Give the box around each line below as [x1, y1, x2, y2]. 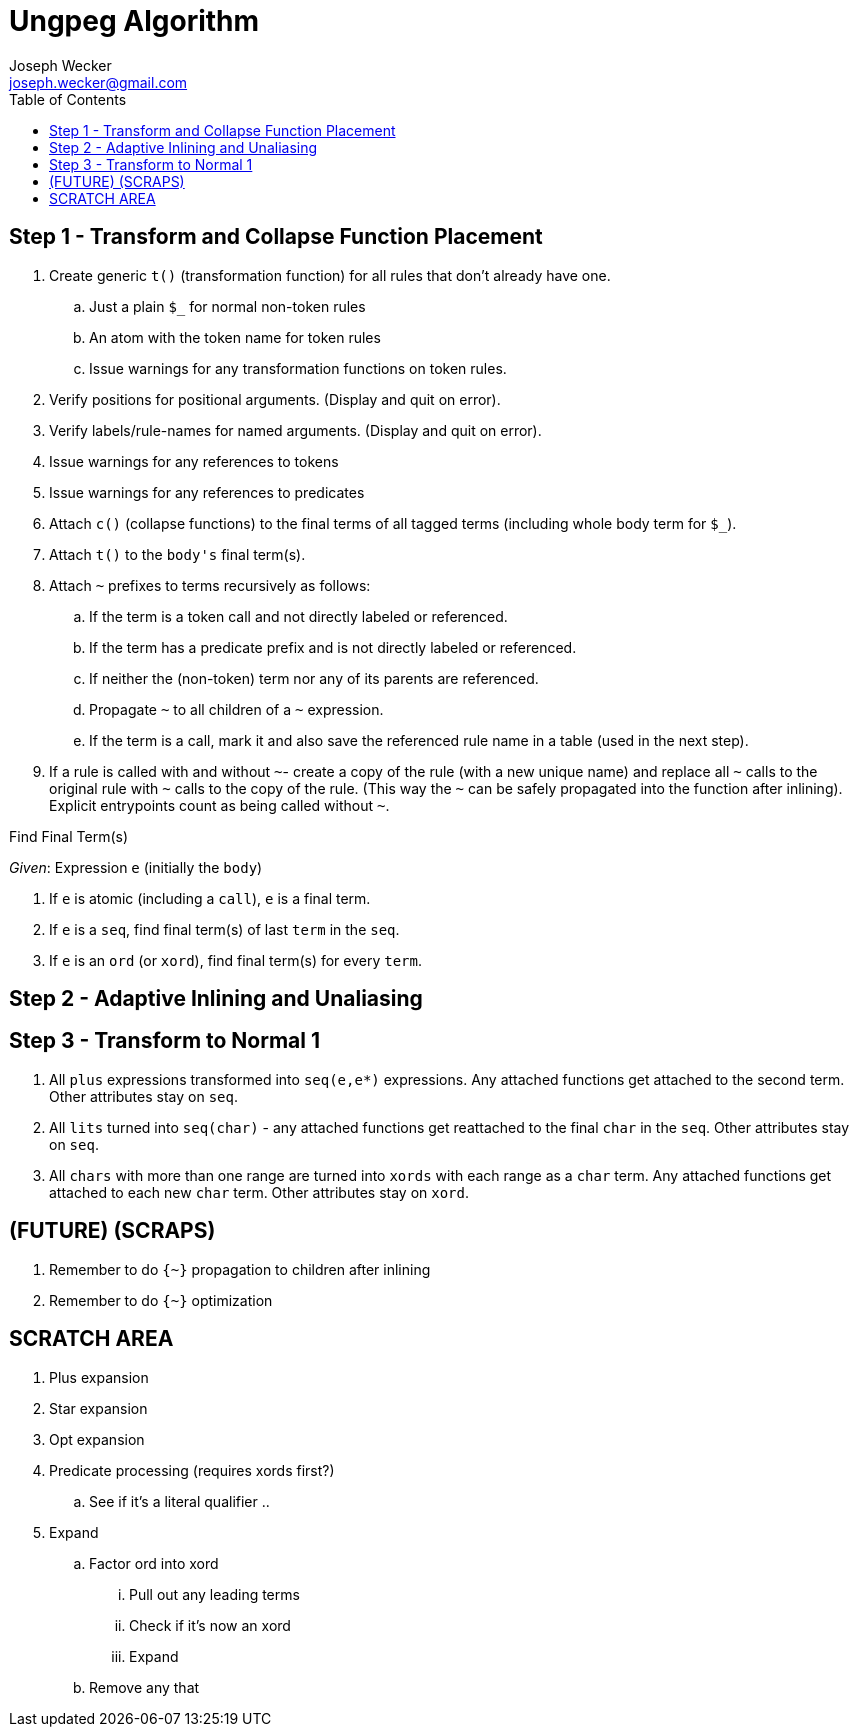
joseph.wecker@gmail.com [9, 73, 188, 91]
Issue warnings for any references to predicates [49, 483, 365, 501]
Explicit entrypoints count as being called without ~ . [49, 796, 390, 814]
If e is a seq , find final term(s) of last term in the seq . [49, 920, 400, 938]
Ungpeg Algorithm [9, 4, 260, 38]
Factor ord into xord [89, 1554, 219, 1572]
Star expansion [49, 1399, 148, 1417]
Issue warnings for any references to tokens [49, 452, 339, 470]
